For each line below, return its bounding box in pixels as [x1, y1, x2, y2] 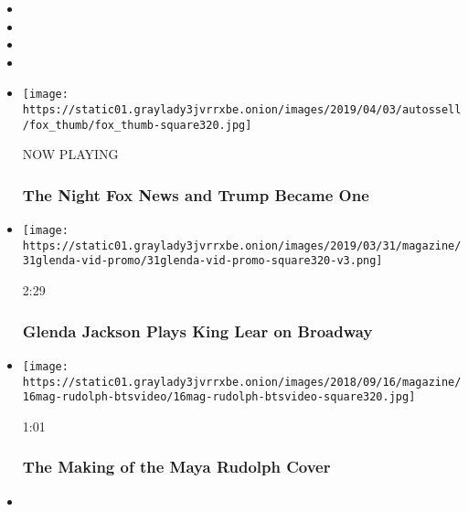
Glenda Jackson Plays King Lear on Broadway [22, 319, 373, 342]
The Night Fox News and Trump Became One [22, 183, 369, 206]
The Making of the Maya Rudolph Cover [22, 455, 331, 478]
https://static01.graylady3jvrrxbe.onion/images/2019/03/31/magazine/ [22, 239, 462, 252]
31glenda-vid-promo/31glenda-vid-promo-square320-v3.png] [22, 254, 383, 268]
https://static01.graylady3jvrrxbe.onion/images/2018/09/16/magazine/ [22, 375, 462, 389]
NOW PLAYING [22, 144, 119, 164]
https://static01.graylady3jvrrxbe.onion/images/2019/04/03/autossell [22, 103, 462, 117]
